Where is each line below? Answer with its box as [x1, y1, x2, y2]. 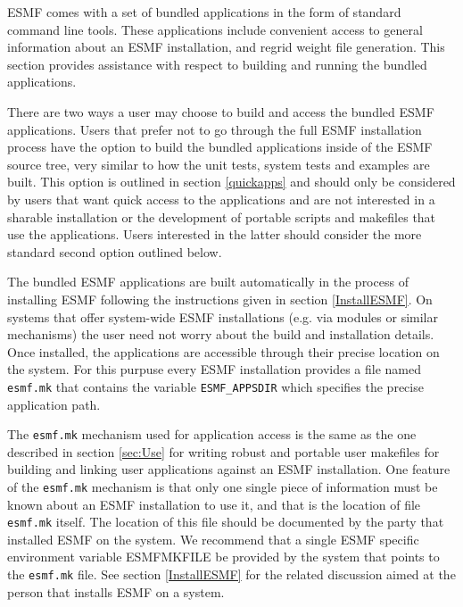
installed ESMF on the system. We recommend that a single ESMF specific [7, 529, 419, 548]
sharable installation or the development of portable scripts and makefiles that [7, 207, 436, 226]
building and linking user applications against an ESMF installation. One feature [7, 460, 451, 478]
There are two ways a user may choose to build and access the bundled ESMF [7, 102, 434, 121]
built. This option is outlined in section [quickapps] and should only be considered [7, 172, 456, 191]
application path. [7, 395, 101, 413]
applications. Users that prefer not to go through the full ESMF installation [7, 120, 422, 138]
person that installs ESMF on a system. [7, 582, 225, 601]
